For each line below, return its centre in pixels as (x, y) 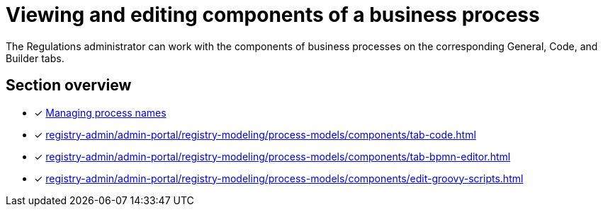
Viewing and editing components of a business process (273, 15)
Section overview (69, 86)
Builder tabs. (35, 58)
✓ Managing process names (100, 112)
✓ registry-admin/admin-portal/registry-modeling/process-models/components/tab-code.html (255, 134)
